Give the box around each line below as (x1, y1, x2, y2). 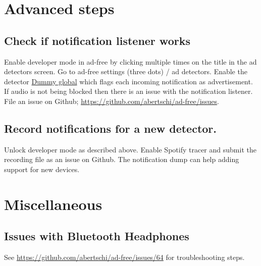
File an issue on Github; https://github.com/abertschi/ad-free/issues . (4, 95, 220, 106)
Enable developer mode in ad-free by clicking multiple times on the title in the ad (4, 56, 257, 67)
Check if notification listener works (4, 32, 190, 48)
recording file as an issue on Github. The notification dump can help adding (4, 154, 239, 165)
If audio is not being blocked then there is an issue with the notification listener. (4, 86, 253, 96)
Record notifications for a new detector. (4, 120, 217, 136)
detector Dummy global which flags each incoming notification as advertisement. (4, 76, 253, 86)
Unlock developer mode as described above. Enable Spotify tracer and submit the (4, 144, 256, 154)
